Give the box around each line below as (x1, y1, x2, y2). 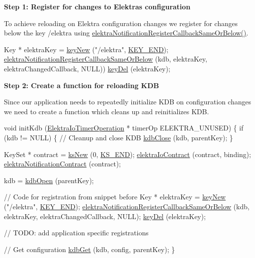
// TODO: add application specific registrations (4, 227, 149, 238)
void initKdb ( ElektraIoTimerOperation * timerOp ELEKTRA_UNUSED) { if (4, 123, 244, 133)
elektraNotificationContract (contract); (4, 159, 121, 169)
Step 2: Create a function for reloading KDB (4, 80, 159, 90)
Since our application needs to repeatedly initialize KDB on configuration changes (4, 97, 251, 107)
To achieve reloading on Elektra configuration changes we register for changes (4, 18, 238, 28)
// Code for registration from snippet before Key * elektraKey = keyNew (4, 192, 226, 202)
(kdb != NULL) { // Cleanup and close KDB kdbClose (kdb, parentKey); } (4, 132, 233, 142)
